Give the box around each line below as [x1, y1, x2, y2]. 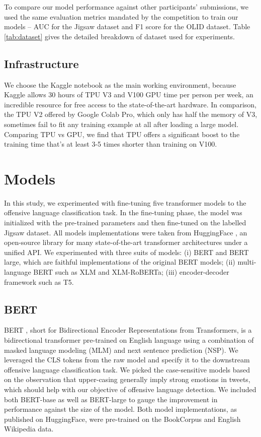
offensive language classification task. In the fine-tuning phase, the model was [4, 207, 242, 218]
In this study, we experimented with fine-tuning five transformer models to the [4, 197, 246, 208]
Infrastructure [4, 55, 79, 71]
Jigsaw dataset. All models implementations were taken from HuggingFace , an [4, 227, 247, 237]
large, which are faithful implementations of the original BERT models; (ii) [4, 257, 235, 267]
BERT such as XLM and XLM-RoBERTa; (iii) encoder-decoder [33, 267, 229, 277]
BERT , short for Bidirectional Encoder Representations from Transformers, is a [4, 325, 252, 335]
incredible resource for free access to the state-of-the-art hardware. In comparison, [4, 99, 256, 109]
